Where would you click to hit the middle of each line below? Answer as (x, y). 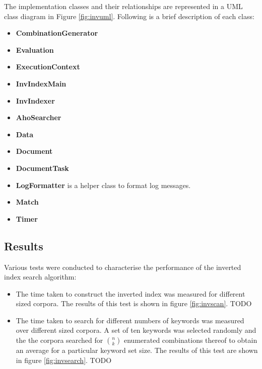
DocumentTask (42, 168)
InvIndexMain (41, 83)
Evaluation (35, 50)
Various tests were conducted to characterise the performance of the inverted (123, 267)
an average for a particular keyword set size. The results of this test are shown (137, 350)
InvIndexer (35, 100)
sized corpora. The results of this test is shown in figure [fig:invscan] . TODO (134, 303)
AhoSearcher (39, 117)
